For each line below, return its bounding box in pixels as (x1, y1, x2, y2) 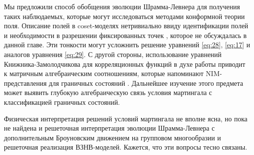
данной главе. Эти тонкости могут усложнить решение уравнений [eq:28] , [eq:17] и (4, 39, 250, 50)
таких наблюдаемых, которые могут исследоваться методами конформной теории (4, 11, 245, 21)
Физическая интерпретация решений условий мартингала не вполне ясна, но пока (4, 113, 248, 123)
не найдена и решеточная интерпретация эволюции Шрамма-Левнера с (4, 123, 215, 133)
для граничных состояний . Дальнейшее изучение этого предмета (49, 77, 243, 88)
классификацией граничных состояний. (4, 97, 120, 107)
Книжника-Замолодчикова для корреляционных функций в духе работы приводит (4, 58, 246, 69)
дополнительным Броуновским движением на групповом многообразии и (4, 132, 221, 142)
